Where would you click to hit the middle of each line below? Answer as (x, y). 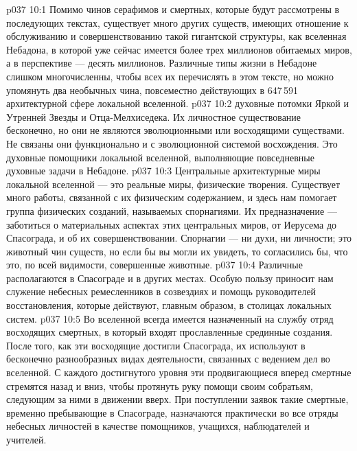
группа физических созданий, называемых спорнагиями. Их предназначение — (172, 210)
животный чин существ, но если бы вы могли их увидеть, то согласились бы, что (177, 251)
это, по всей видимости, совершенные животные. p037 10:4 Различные (154, 265)
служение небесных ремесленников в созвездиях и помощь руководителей (161, 291)
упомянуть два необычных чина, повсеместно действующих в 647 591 (152, 90)
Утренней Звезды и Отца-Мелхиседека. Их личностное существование (154, 116)
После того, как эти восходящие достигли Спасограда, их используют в (156, 345)
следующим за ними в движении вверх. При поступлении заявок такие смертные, (177, 399)
